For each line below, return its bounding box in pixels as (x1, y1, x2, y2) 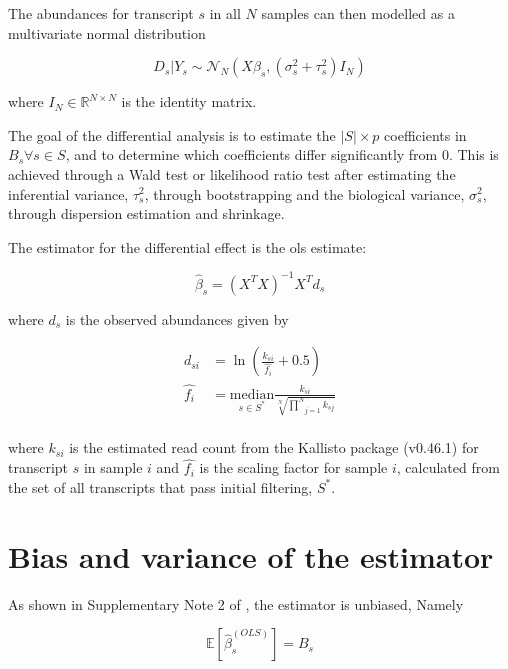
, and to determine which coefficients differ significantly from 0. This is (65, 144, 499, 165)
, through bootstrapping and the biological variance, (144, 183, 465, 204)
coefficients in (384, 124, 467, 145)
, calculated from (396, 457, 500, 478)
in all (209, 3, 241, 23)
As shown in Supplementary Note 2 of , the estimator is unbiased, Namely (8, 593, 464, 614)
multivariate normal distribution (8, 22, 206, 43)
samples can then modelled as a (261, 3, 455, 23)
